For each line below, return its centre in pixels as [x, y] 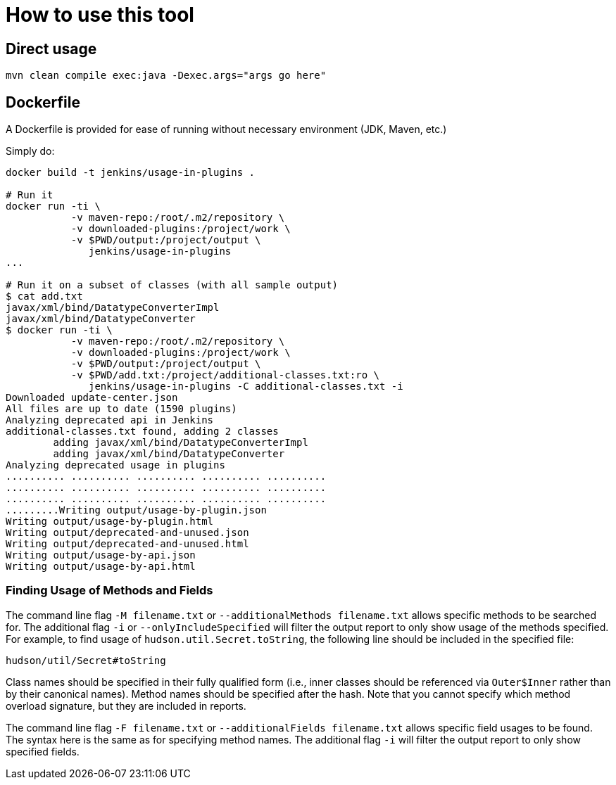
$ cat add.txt [44, 296]
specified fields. [43, 751]
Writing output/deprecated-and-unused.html [127, 544]
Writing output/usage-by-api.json [101, 555]
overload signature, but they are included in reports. [126, 706]
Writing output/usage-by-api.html [101, 567]
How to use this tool [100, 15]
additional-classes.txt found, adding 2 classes [142, 432]
